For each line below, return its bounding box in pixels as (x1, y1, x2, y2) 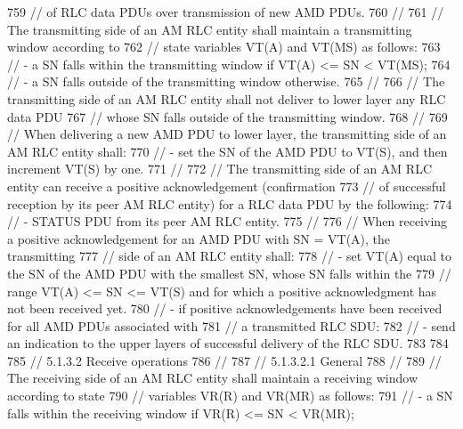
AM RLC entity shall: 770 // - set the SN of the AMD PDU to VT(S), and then (7, 142, 448, 160)
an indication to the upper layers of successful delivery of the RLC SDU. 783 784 (7, 334, 449, 352)
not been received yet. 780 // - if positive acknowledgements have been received (7, 299, 443, 318)
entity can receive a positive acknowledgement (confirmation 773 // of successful (7, 176, 446, 195)
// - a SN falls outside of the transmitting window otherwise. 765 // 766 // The (7, 72, 445, 91)
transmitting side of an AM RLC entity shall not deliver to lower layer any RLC (7, 89, 446, 108)
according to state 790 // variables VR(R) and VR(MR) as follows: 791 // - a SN (7, 386, 453, 405)
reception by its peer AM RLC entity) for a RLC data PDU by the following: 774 (7, 194, 452, 213)
